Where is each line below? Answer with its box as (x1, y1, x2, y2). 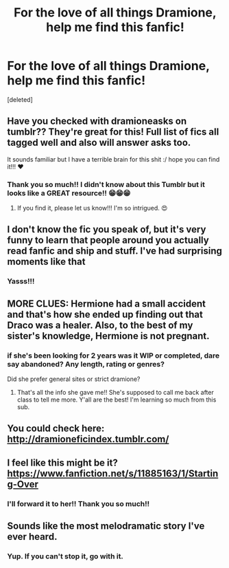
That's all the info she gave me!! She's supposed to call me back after (16, 389, 214, 397)
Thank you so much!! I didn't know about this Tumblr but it (7, 179, 206, 189)
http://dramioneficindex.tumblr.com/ (7, 433, 169, 445)
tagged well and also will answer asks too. (7, 137, 191, 149)
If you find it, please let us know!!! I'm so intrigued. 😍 (16, 204, 168, 212)
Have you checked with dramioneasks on (7, 116, 187, 127)
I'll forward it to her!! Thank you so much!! (7, 499, 150, 508)
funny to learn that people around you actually (7, 234, 209, 246)
